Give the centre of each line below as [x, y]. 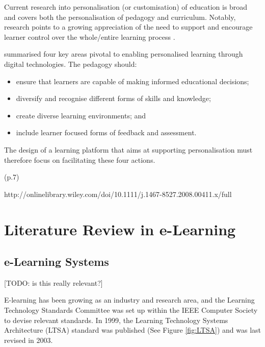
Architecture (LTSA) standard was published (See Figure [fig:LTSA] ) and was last [133, 330]
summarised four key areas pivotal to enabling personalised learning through [124, 54]
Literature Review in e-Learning [120, 229]
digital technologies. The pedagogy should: [71, 64]
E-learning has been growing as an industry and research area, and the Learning [129, 300]
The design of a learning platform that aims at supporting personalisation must [128, 149]
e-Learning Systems [57, 262]
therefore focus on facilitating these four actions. [80, 159]
